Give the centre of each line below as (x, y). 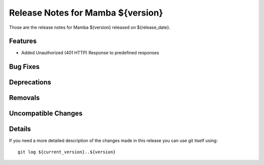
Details (20, 129)
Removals (24, 98)
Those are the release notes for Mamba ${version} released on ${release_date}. (90, 27)
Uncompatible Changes (46, 113)
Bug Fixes (24, 67)
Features (23, 41)
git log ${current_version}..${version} (67, 152)
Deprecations (30, 82)
